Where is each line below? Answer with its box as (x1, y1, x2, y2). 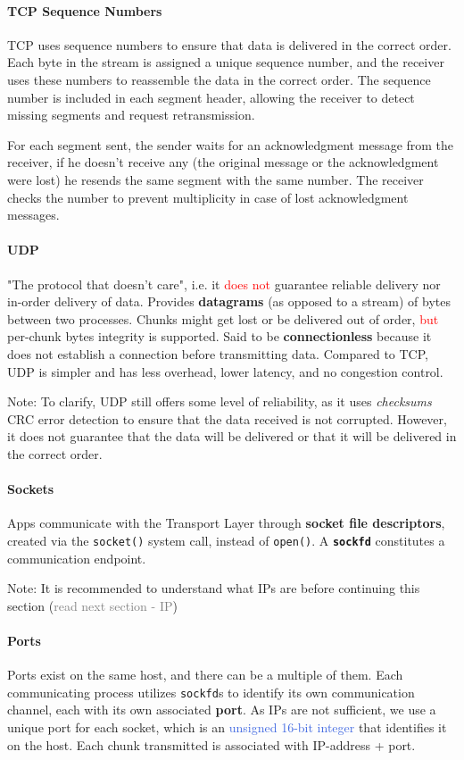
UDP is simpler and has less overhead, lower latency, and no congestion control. (7, 362, 443, 380)
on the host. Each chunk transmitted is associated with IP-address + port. (7, 735, 416, 754)
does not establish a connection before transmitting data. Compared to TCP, (7, 344, 428, 363)
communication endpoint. (7, 548, 146, 567)
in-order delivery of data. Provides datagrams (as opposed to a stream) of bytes (7, 292, 452, 311)
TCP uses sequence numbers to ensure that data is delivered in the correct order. (7, 35, 452, 54)
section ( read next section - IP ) (7, 596, 178, 614)
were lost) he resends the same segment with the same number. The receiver (7, 170, 424, 188)
